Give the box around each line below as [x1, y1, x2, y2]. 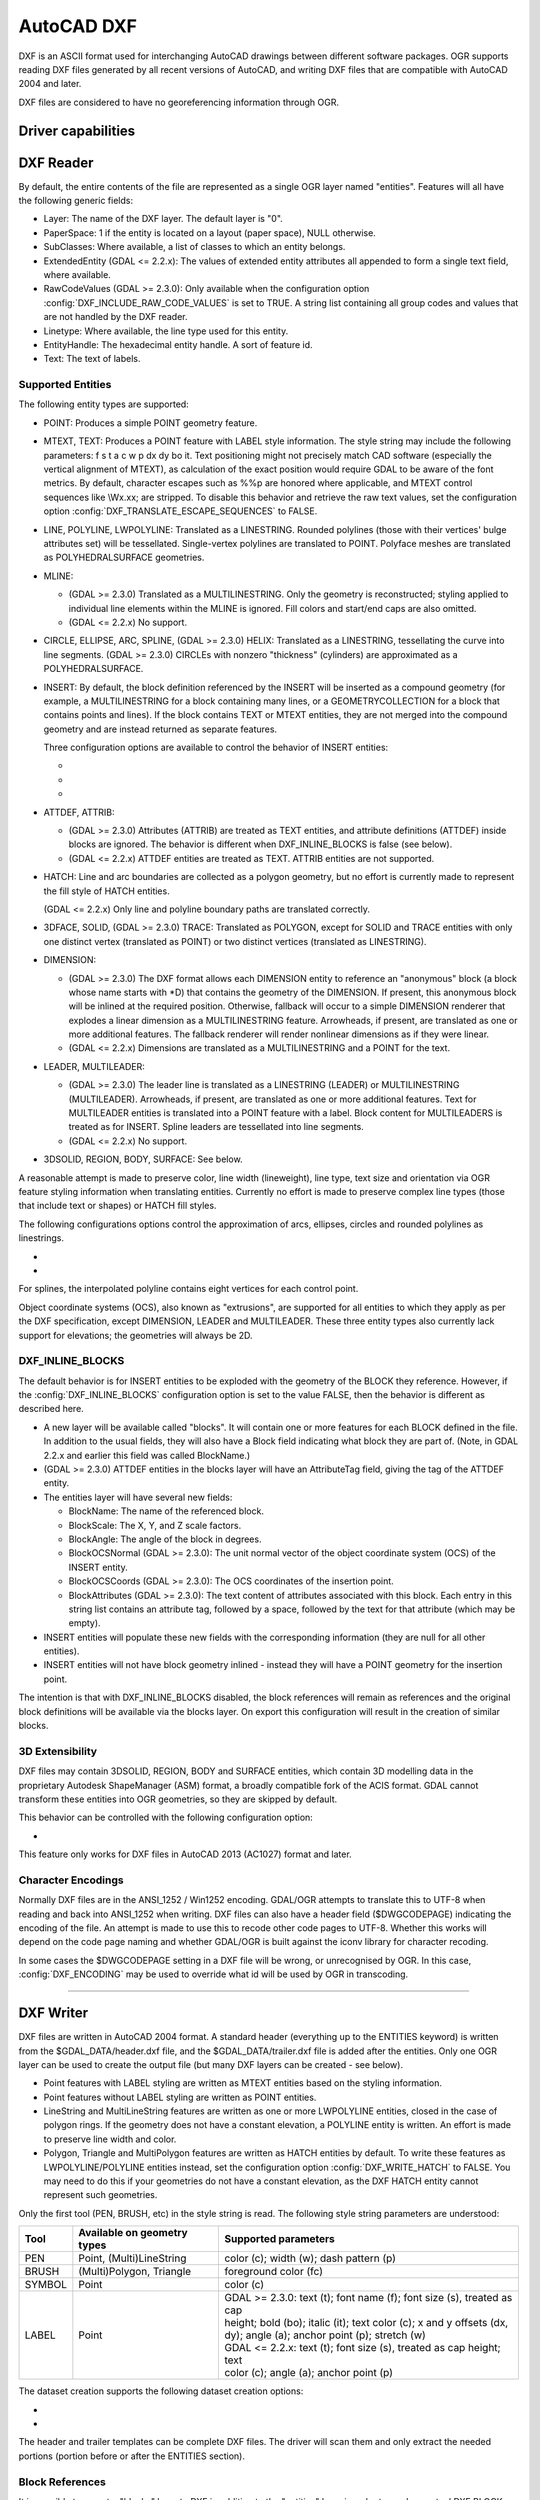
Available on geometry [78, 2226, 189, 2240]
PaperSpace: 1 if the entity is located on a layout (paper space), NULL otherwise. [43, 226, 377, 239]
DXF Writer [18, 2005, 89, 2022]
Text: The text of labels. [43, 353, 141, 365]
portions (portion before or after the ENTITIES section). [18, 2450, 245, 2462]
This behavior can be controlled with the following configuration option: [18, 1811, 314, 1824]
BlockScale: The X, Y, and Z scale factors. [68, 1519, 242, 1531]
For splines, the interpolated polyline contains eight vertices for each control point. [18, 1283, 359, 1295]
